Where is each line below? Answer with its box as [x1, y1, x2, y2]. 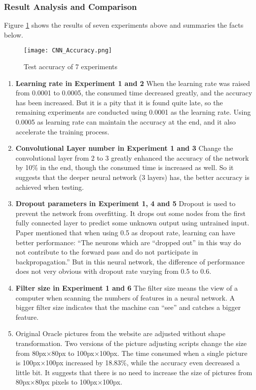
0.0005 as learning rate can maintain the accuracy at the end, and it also [15, 117, 236, 127]
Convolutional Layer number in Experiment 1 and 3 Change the [15, 143, 233, 153]
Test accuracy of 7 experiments [24, 61, 117, 72]
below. [4, 29, 23, 40]
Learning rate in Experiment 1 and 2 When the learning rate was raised [15, 78, 250, 88]
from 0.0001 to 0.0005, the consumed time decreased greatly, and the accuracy [15, 87, 253, 98]
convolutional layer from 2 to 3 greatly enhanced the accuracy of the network [15, 152, 249, 163]
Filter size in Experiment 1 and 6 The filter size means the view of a [15, 282, 238, 293]
